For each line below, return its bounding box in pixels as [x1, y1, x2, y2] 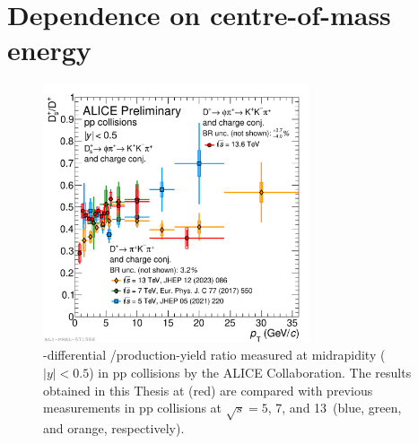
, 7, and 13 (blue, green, [267, 398, 402, 417]
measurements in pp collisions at [43, 398, 222, 417]
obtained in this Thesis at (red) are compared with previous [43, 380, 373, 399]
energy [7, 31, 91, 68]
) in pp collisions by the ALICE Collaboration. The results [89, 363, 412, 382]
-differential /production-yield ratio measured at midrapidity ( [43, 345, 386, 364]
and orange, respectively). [43, 418, 185, 437]
